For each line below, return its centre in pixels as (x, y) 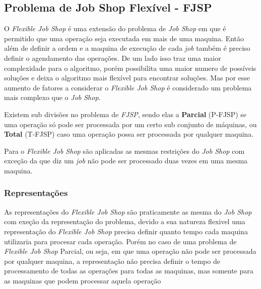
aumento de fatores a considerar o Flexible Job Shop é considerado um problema (128, 87)
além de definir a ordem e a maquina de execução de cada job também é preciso (127, 48)
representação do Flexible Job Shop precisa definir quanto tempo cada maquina (126, 231)
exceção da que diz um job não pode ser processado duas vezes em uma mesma (126, 161)
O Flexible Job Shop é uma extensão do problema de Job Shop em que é (115, 28)
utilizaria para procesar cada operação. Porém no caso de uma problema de (120, 241)
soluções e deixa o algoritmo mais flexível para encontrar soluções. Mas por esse (127, 78)
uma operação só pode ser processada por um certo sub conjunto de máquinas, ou (130, 124)
